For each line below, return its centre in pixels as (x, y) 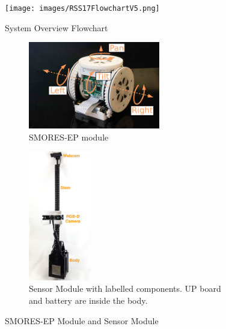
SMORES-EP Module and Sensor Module (82, 320)
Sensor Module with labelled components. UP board (125, 288)
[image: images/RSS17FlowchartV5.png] (82, 8)
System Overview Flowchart (56, 27)
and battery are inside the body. (88, 300)
